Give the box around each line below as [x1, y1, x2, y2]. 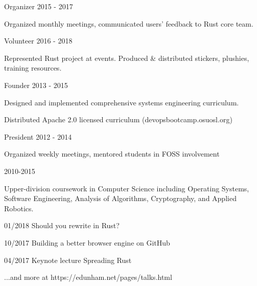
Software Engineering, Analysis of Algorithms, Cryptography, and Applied [4, 193, 237, 204]
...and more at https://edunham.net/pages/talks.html [4, 272, 172, 282]
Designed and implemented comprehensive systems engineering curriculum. [4, 97, 239, 107]
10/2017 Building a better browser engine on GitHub [4, 237, 170, 248]
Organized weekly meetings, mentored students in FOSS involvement [4, 148, 220, 159]
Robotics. [4, 203, 34, 213]
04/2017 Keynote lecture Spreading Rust [4, 254, 132, 265]
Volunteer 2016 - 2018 [4, 35, 73, 46]
